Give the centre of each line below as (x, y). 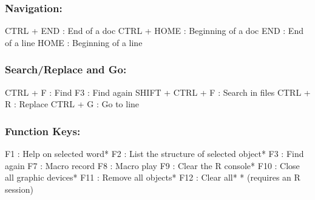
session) (19, 189)
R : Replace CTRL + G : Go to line (72, 104)
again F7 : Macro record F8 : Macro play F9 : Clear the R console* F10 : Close (152, 165)
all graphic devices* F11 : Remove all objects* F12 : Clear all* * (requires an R (153, 177)
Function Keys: (43, 131)
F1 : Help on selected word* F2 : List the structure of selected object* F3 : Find (154, 154)
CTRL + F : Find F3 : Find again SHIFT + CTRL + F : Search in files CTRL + (158, 92)
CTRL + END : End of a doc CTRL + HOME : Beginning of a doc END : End (154, 31)
